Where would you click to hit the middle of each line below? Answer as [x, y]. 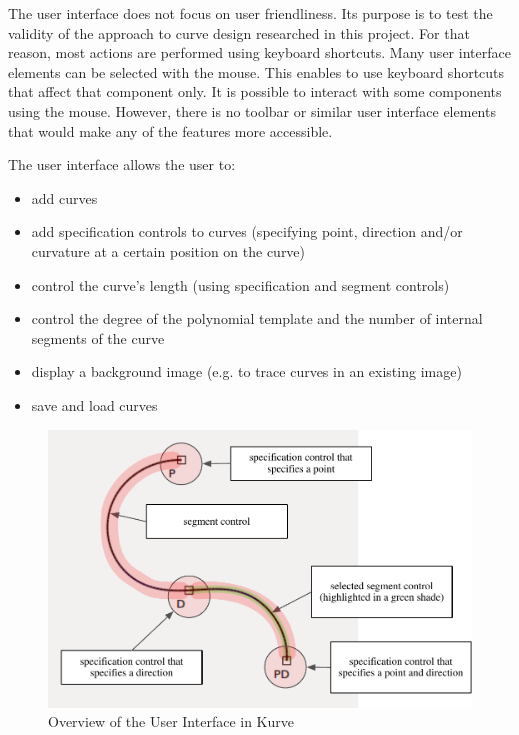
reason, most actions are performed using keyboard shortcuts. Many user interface [259, 52]
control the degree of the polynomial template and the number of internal [257, 318]
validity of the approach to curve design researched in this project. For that [239, 32]
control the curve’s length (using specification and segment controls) [240, 284]
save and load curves [94, 404]
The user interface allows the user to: [122, 164]
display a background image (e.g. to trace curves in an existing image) [246, 371]
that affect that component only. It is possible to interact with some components [255, 91]
